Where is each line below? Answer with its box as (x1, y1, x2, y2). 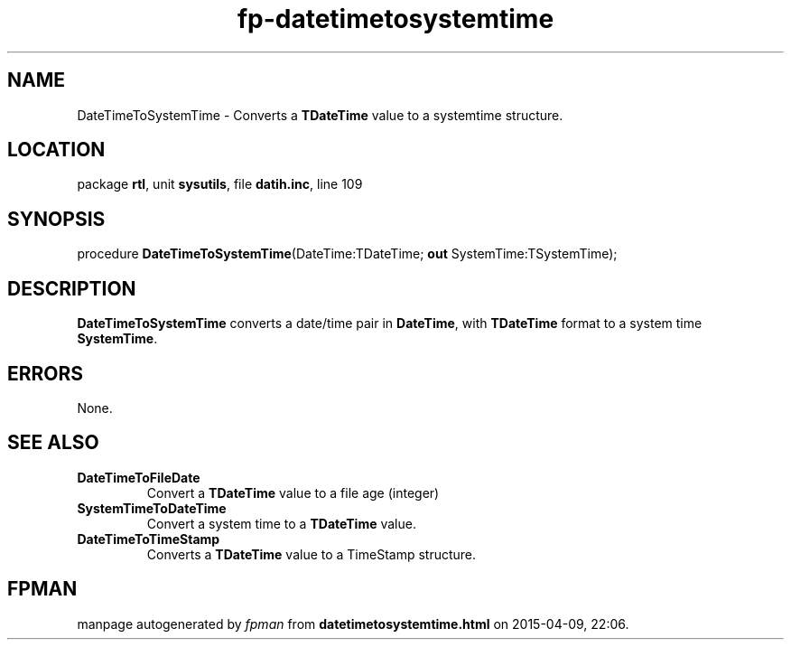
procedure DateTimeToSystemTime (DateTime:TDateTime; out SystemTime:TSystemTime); (77, 246, 618, 262)
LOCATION (7, 138, 106, 162)
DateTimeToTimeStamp (77, 530, 220, 547)
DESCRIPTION (7, 277, 136, 300)
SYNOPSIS (7, 207, 106, 230)
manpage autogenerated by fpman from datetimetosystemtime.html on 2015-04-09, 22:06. (77, 615, 629, 632)
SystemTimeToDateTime (77, 500, 227, 516)
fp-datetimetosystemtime (237, 4, 554, 34)
